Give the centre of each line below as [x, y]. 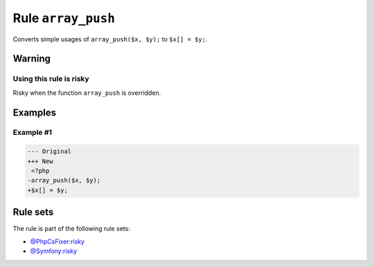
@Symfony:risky [54, 251]
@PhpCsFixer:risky [57, 241]
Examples [35, 112]
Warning [32, 59]
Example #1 [32, 133]
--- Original [50, 151]
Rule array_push [64, 18]
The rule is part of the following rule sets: [72, 229]
